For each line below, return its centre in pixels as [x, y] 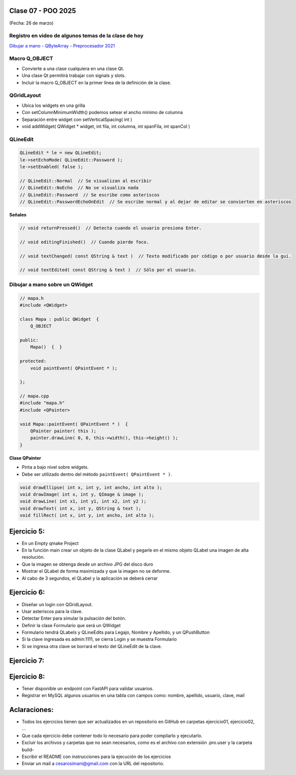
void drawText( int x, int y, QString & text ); [80, 508]
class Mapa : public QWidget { [59, 319]
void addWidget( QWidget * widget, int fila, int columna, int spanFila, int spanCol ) [106, 126]
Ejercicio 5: [27, 531]
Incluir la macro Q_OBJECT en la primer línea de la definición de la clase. [96, 82]
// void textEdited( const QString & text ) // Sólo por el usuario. [108, 270]
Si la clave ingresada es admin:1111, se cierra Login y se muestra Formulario [99, 639]
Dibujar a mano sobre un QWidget [51, 284]
